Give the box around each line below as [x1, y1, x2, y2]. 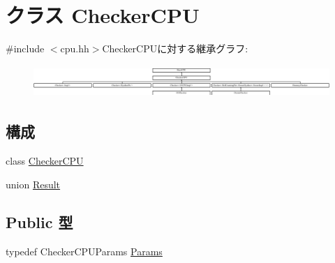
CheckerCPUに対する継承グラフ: [102, 41, 248, 56]
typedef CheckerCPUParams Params [6, 243, 163, 258]
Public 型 [6, 211, 73, 232]
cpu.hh [60, 41, 89, 56]
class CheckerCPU [6, 153, 84, 168]
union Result [6, 176, 61, 191]
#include [6, 41, 45, 56]
